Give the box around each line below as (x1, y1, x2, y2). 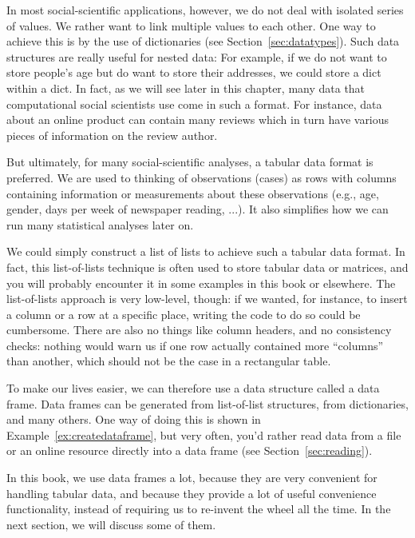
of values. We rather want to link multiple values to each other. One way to (6, 17, 376, 34)
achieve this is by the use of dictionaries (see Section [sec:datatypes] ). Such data (6, 33, 400, 50)
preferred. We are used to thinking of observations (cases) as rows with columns (6, 169, 397, 185)
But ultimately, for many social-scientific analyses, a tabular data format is (6, 153, 373, 170)
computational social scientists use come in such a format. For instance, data (6, 95, 382, 112)
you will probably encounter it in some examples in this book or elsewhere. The (6, 274, 396, 291)
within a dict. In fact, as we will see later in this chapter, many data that (6, 79, 366, 96)
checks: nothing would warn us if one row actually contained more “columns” (6, 337, 384, 353)
